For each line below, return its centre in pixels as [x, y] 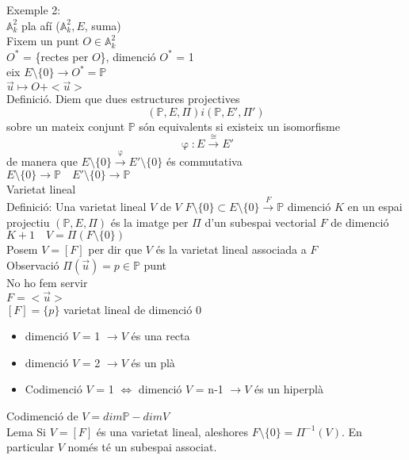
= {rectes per [56, 56]
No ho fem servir [47, 282]
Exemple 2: [34, 10]
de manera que [42, 161]
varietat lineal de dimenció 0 [132, 309]
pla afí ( [41, 25]
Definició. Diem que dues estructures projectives [123, 99]
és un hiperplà [289, 389]
